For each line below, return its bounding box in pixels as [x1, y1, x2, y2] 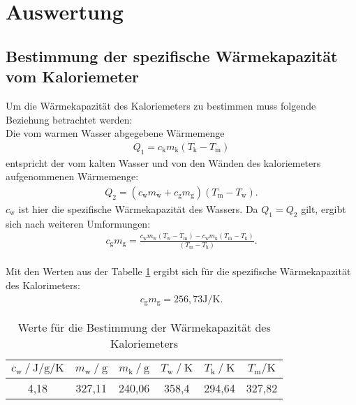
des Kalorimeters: [6, 278, 80, 293]
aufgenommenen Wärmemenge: [6, 169, 139, 184]
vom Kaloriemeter [6, 66, 140, 87]
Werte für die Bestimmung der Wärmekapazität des [17, 319, 271, 336]
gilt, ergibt [301, 201, 346, 216]
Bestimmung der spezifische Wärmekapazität [6, 45, 338, 66]
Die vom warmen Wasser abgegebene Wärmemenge [6, 126, 225, 140]
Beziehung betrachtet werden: [6, 112, 133, 126]
